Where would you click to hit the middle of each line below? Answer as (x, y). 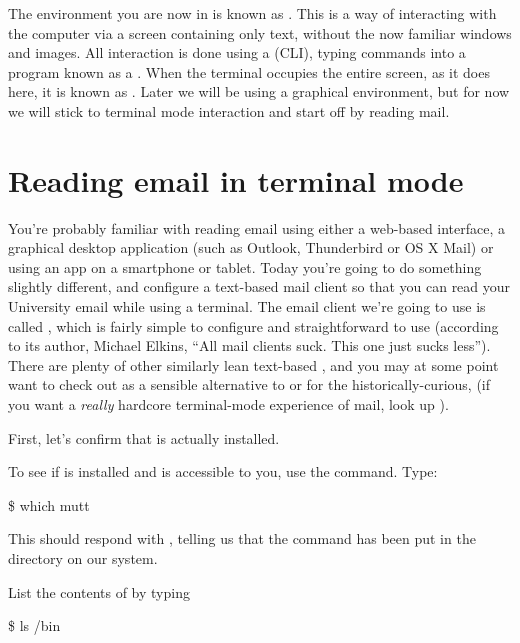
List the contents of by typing (99, 591)
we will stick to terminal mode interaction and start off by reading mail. (229, 110)
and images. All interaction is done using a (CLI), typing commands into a (237, 52)
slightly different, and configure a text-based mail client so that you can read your (259, 286)
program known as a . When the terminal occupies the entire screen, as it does (249, 71)
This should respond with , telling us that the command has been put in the (242, 538)
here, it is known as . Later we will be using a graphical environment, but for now (259, 91)
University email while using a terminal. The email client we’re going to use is (247, 306)
